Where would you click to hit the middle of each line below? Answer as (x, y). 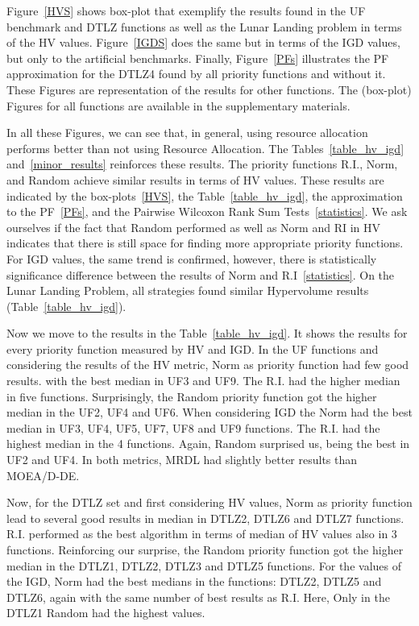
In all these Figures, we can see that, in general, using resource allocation (187, 133)
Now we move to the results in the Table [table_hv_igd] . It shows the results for (207, 333)
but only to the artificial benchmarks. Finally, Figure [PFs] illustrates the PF (198, 58)
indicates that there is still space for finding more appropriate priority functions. (205, 243)
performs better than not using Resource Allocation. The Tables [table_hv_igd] (205, 148)
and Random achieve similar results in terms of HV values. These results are (195, 179)
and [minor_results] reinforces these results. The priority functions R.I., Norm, (202, 164)
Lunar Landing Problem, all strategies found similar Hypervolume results (188, 290)
